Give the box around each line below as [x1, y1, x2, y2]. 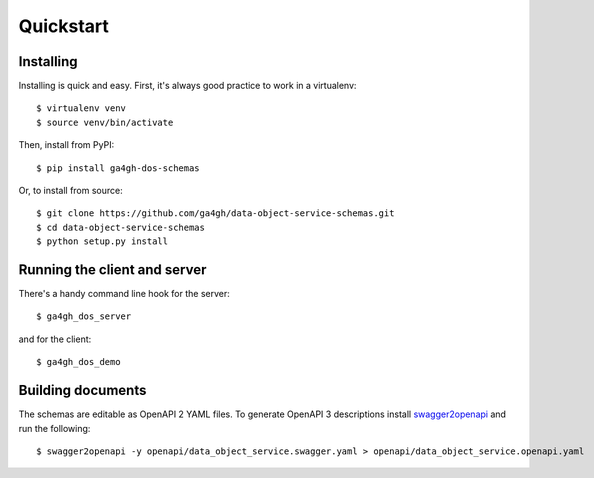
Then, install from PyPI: [18, 139, 115, 151]
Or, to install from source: [18, 185, 124, 197]
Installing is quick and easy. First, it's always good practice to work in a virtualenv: [18, 80, 357, 92]
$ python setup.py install [36, 236, 169, 247]
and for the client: [18, 333, 92, 345]
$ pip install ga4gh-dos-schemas [36, 162, 200, 174]
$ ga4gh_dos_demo [36, 356, 121, 368]
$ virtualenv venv [36, 103, 127, 114]
